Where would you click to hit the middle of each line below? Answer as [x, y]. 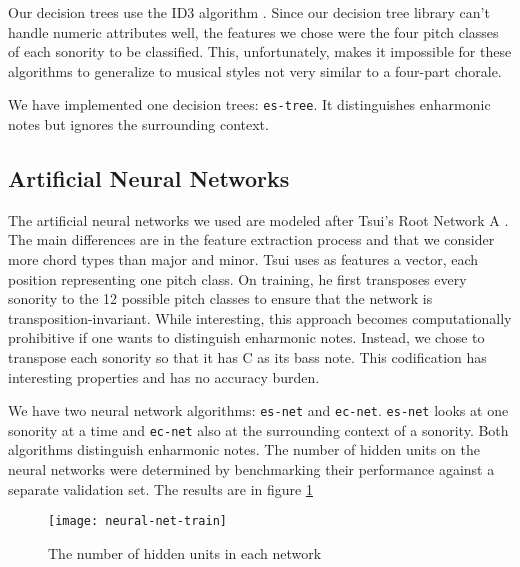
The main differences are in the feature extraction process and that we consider [251, 239]
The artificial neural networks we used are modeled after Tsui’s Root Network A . [258, 219]
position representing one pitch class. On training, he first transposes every [237, 278]
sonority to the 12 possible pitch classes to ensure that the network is [220, 298]
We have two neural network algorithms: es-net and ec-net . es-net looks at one [258, 410]
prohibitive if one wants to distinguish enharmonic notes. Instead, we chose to [246, 337]
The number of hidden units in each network [185, 552]
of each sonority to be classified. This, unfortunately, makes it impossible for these [260, 51]
